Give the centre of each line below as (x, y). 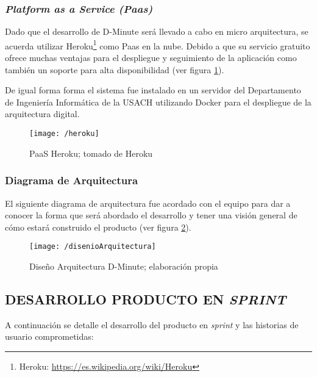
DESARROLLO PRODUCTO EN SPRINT (146, 299)
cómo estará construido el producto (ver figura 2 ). (98, 227)
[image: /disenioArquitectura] (93, 247)
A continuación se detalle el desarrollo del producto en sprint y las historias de (152, 324)
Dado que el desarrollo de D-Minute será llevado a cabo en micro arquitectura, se (157, 31)
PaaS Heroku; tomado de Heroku (91, 153)
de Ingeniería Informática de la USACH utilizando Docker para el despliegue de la (158, 102)
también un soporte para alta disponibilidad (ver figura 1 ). (115, 69)
